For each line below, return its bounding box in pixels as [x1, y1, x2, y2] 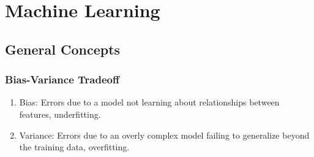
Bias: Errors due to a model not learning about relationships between [19, 96, 280, 109]
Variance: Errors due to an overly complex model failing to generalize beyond [19, 128, 310, 141]
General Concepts [5, 39, 121, 58]
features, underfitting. [19, 107, 101, 120]
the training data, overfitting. [19, 140, 130, 153]
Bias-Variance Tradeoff [5, 72, 119, 87]
